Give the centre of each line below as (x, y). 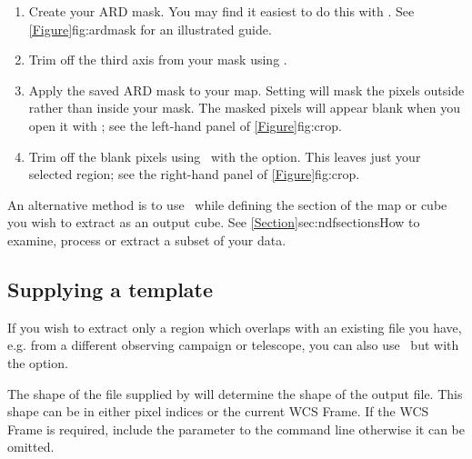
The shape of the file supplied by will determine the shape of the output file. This (235, 393)
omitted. (31, 447)
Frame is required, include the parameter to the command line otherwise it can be (236, 429)
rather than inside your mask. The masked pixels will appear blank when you (244, 108)
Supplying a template (110, 289)
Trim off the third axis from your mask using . (158, 60)
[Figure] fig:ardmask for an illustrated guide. (150, 29)
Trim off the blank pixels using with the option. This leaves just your (225, 156)
